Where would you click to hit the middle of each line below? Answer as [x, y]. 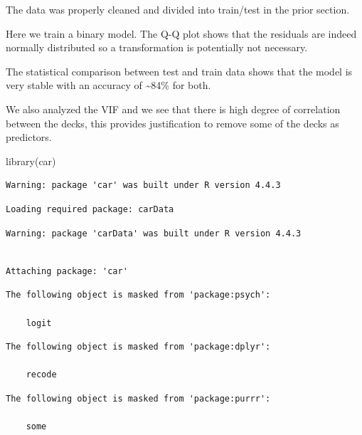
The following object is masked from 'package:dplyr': [138, 347]
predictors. [29, 137]
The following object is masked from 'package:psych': [138, 295]
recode [41, 375]
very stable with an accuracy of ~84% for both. [108, 85]
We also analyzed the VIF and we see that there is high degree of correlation [173, 109]
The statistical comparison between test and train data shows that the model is [179, 71]
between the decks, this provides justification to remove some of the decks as [172, 123]
